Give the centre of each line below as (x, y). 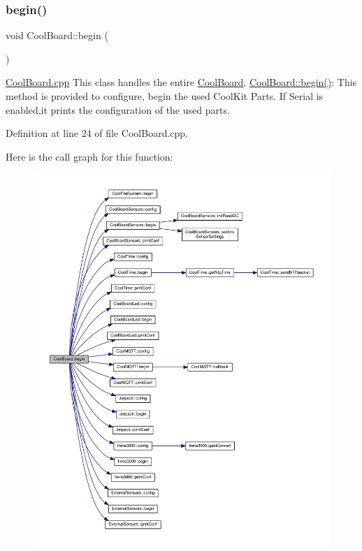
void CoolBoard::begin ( (57, 35)
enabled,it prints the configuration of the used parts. (118, 109)
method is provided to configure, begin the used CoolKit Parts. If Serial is (165, 96)
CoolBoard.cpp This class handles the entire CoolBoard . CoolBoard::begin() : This (181, 82)
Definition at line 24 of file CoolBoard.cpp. (97, 133)
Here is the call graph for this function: (89, 156)
